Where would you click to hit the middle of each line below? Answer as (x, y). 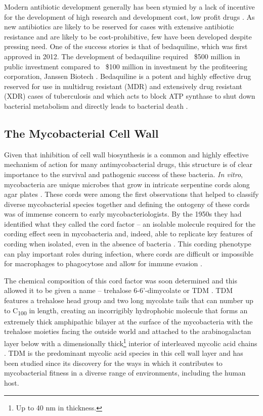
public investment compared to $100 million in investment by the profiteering (126, 66)
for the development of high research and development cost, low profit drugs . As (129, 16)
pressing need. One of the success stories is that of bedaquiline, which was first (126, 46)
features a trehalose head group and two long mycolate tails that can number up (129, 300)
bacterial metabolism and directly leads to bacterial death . (96, 106)
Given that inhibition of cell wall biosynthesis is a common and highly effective (126, 154)
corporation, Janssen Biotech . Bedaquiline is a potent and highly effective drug (128, 76)
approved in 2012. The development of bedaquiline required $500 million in (122, 56)
